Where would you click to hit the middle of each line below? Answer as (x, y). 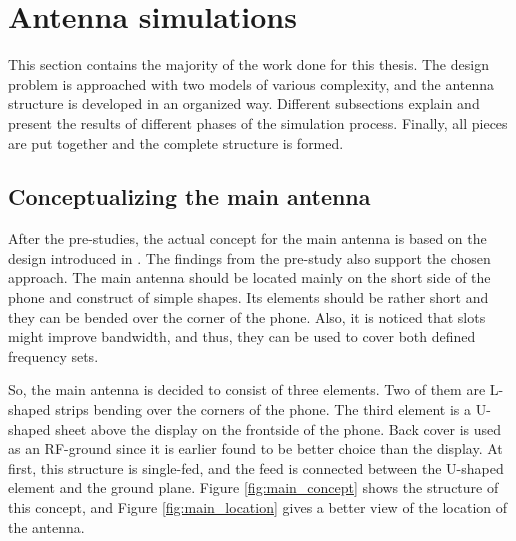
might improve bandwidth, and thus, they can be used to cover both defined (242, 336)
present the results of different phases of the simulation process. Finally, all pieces (258, 122)
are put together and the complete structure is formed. (176, 142)
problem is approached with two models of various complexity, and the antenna (251, 83)
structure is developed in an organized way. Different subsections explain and (244, 103)
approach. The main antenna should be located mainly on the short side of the (249, 277)
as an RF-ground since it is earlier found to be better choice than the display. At (255, 448)
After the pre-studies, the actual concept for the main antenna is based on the (247, 238)
